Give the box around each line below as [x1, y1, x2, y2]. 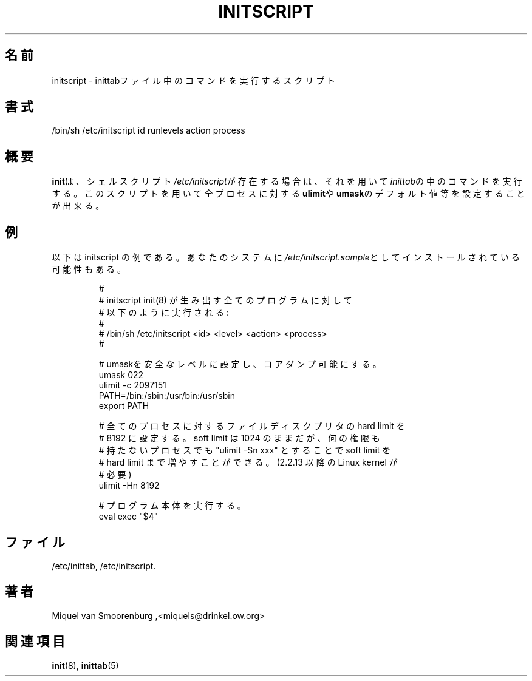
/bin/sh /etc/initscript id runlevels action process [52, 125, 245, 136]
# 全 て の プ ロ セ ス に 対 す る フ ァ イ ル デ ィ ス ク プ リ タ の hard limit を [98, 421, 405, 432]
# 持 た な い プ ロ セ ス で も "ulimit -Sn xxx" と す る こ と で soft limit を [98, 445, 391, 456]
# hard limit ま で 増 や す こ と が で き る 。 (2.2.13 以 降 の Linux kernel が [98, 457, 398, 468]
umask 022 [98, 370, 144, 381]
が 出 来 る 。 [52, 200, 104, 211]
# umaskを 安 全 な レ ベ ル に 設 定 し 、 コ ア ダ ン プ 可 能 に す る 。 [98, 359, 381, 370]
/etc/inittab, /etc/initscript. [52, 560, 156, 571]
